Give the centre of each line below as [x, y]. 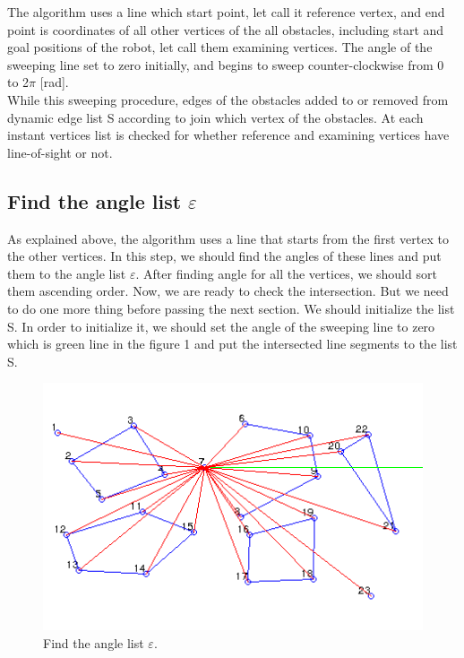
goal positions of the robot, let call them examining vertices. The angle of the [220, 47]
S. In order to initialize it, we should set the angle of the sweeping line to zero [221, 326]
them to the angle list [67, 273]
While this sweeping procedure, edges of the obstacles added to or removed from [228, 99]
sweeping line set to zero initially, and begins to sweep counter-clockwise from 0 [226, 64]
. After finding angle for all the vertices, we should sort [286, 273]
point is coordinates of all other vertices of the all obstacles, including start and [226, 29]
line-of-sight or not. [60, 152]
